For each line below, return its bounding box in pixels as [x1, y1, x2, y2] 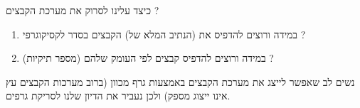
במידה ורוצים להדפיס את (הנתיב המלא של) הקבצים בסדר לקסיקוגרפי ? [22, 26, 306, 41]
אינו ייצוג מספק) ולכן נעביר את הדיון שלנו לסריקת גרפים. [6, 88, 231, 103]
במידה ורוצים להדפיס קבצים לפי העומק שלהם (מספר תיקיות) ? [22, 50, 274, 65]
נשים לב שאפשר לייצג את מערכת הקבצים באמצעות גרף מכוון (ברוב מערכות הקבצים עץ [6, 74, 355, 89]
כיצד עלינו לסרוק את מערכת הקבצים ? [6, 3, 159, 17]
